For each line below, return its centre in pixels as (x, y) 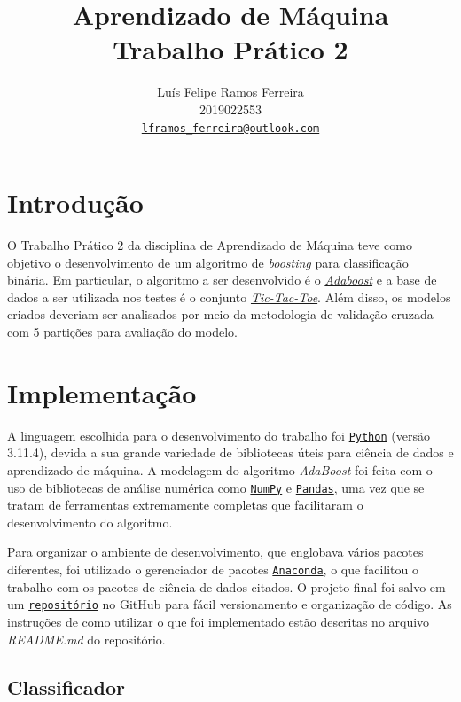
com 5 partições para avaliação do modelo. (122, 332)
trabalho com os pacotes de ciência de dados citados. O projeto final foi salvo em (227, 586)
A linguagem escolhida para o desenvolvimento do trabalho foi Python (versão (219, 435)
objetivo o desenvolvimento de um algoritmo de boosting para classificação (208, 262)
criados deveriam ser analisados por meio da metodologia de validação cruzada (220, 314)
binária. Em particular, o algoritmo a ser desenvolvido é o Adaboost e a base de (222, 280)
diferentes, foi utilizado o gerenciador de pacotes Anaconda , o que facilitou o (213, 569)
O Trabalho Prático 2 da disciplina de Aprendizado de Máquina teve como (210, 245)
